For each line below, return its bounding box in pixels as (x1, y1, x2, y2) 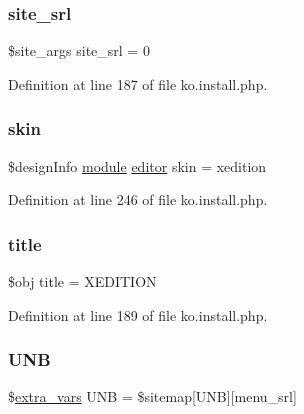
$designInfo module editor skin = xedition (8, 155, 267, 176)
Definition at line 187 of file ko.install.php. (8, 73, 268, 94)
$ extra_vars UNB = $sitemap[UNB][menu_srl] (8, 386, 297, 407)
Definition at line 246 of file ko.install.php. (8, 189, 268, 210)
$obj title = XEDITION (8, 271, 157, 292)
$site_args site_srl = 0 (8, 40, 150, 61)
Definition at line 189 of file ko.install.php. (8, 304, 268, 325)
